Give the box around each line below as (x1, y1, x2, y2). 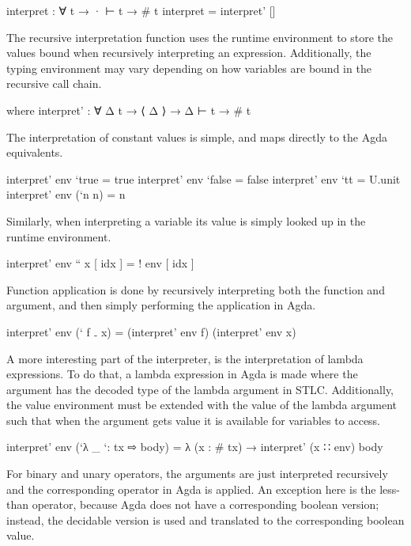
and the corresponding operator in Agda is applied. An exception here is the (6, 480, 376, 497)
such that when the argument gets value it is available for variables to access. (6, 411, 381, 428)
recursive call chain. (6, 75, 102, 92)
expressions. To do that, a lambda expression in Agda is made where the (6, 366, 358, 382)
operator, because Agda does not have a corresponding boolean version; (32, 496, 379, 513)
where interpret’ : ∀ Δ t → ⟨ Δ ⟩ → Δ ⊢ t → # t (6, 101, 251, 118)
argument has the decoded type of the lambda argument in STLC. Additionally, (6, 381, 394, 397)
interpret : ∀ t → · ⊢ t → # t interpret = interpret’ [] (6, 2, 276, 18)
